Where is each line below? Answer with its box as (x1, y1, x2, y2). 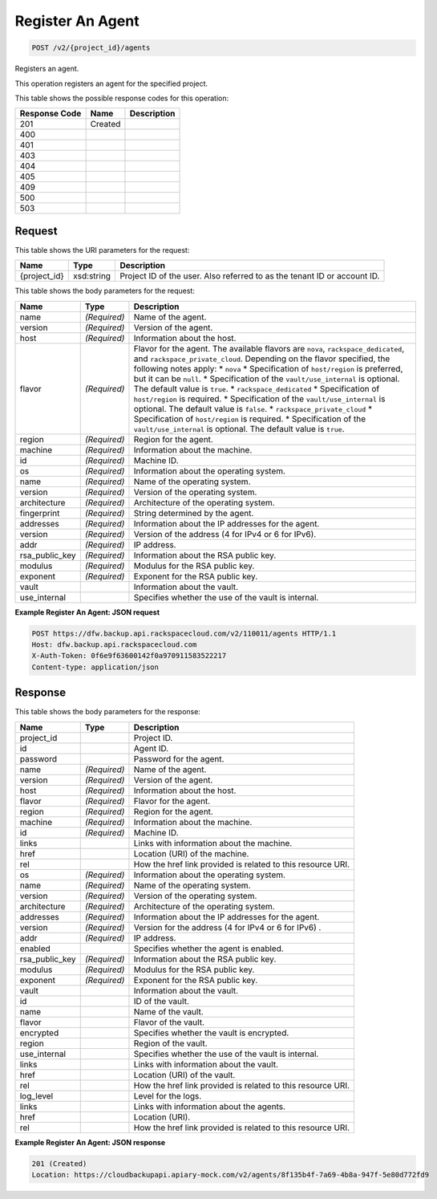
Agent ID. (133, 742, 169, 754)
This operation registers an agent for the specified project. (14, 79, 208, 88)
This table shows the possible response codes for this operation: (14, 93, 229, 103)
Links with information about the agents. (133, 1100, 286, 1112)
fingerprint (19, 507, 60, 518)
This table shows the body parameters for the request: (14, 286, 196, 296)
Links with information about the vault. (133, 1059, 279, 1070)
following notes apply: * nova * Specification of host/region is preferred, (133, 363, 403, 374)
